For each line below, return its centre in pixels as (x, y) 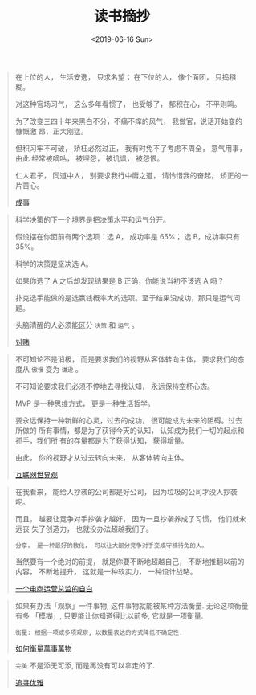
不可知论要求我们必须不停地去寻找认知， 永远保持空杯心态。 (114, 386)
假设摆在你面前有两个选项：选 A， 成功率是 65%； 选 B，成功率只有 (128, 236)
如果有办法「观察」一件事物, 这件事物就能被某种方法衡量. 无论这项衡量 (132, 605)
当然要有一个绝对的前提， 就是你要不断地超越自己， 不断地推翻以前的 (130, 561)
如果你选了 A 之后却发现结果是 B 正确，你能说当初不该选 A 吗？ (120, 280)
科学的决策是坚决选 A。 (54, 264)
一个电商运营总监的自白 (54, 588)
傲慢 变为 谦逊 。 (57, 369)
